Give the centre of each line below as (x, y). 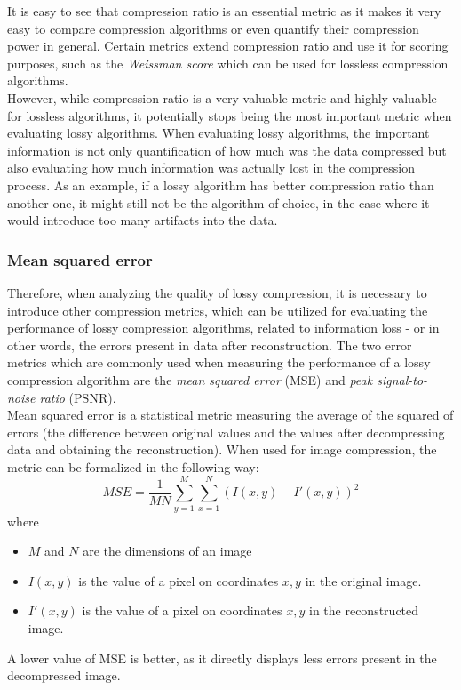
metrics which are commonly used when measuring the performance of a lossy (219, 362)
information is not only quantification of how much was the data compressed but (227, 150)
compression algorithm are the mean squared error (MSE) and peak (190, 379)
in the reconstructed (364, 610)
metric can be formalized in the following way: (133, 466)
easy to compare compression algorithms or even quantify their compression (213, 28)
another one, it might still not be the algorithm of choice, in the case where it (219, 202)
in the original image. (363, 580)
